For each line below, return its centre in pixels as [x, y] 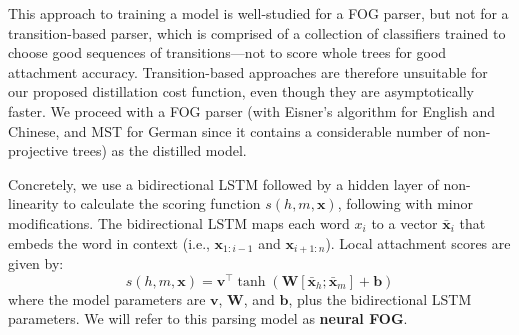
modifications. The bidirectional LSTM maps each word [179, 222]
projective [38, 150]
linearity [33, 203]
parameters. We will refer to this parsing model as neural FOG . [208, 318]
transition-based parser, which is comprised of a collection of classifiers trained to [257, 32]
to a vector [404, 222]
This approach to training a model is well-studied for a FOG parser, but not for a [258, 13]
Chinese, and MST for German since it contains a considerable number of [233, 130]
